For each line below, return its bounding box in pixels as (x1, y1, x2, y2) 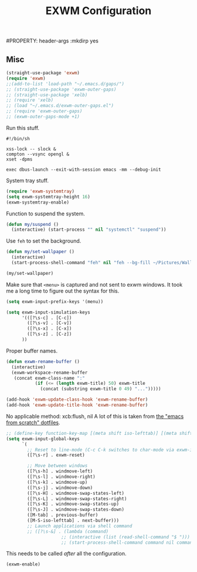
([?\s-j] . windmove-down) (27, 484, 93, 491)
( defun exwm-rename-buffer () (6, 358, 80, 364)
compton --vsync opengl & (6, 151, 69, 157)
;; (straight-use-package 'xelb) (6, 92, 88, 98)
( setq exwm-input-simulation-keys (6, 309, 91, 315)
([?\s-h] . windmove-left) (27, 468, 93, 474)
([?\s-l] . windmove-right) (27, 474, 96, 480)
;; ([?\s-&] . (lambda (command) (27, 528, 109, 534)
